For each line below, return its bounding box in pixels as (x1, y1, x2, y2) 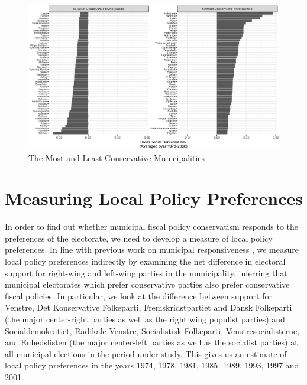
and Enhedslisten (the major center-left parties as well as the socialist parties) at (5, 336, 298, 348)
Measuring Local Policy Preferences (5, 186, 303, 210)
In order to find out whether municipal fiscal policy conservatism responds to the (5, 220, 299, 233)
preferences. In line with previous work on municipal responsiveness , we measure (5, 243, 299, 256)
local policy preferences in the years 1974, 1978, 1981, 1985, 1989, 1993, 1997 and (5, 359, 299, 371)
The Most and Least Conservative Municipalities (28, 151, 205, 164)
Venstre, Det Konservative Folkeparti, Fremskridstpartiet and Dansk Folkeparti (5, 301, 292, 314)
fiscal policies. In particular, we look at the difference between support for (5, 289, 272, 302)
